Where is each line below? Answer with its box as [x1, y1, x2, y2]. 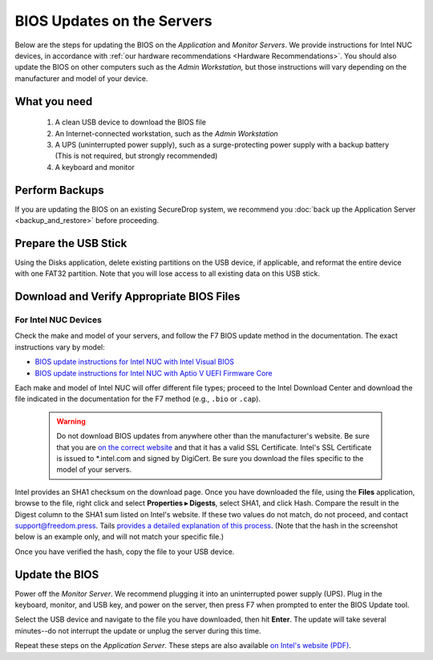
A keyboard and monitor [55, 162, 136, 172]
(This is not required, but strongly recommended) [55, 151, 218, 160]
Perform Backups [14, 183, 104, 196]
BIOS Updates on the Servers [14, 12, 212, 30]
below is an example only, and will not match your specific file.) [14, 532, 225, 541]
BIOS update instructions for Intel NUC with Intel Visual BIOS [34, 357, 235, 366]
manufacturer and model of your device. [14, 73, 148, 83]
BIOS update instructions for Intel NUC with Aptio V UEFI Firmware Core [34, 368, 273, 378]
